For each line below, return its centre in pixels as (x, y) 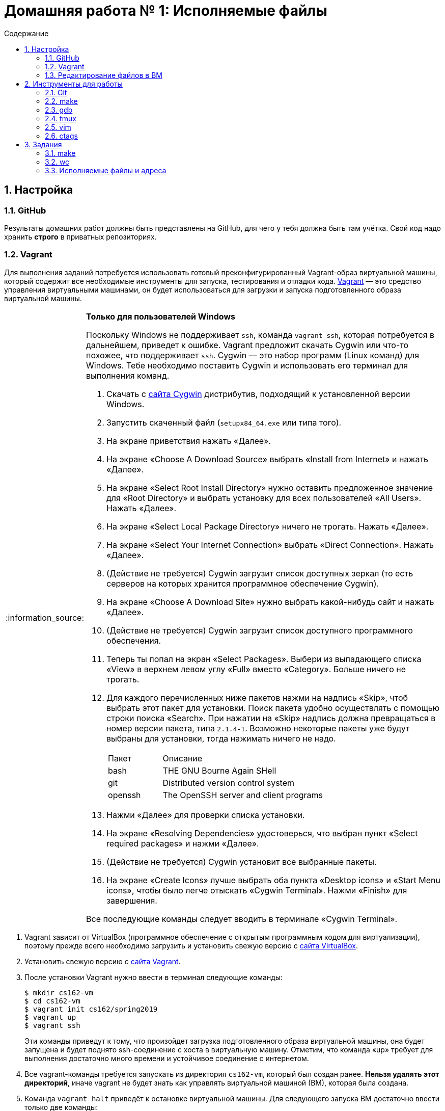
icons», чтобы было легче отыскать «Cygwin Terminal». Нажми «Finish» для (257, 890)
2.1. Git (56, 92)
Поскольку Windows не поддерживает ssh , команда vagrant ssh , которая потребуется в (260, 335)
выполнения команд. (128, 375)
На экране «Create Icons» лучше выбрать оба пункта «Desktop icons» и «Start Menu (273, 880)
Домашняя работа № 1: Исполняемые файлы (166, 11)
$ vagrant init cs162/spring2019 (91, 1009)
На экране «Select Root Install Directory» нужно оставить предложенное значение (270, 487)
